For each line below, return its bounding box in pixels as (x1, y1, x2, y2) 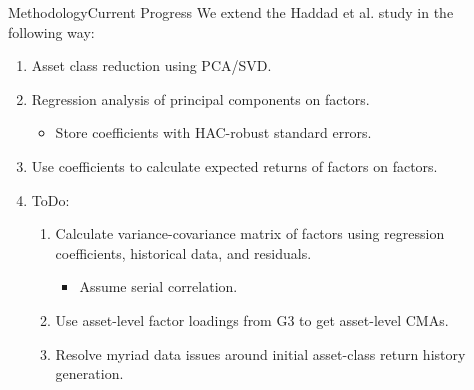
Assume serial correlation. (79, 276, 238, 297)
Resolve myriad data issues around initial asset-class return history (55, 343, 466, 364)
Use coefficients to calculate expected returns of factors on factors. (31, 155, 438, 176)
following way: (8, 21, 95, 42)
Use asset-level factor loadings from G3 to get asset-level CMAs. (55, 309, 449, 330)
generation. (55, 363, 124, 384)
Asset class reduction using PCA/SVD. (31, 55, 272, 76)
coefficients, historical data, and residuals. (55, 242, 312, 263)
